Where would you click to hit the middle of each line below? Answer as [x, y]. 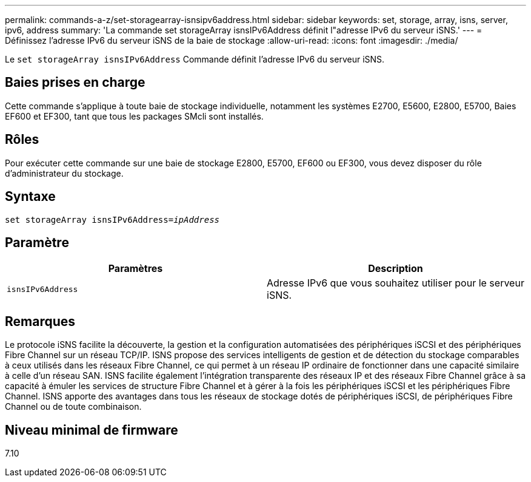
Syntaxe [30, 197]
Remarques [40, 321]
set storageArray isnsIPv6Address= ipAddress [112, 219]
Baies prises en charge [75, 83]
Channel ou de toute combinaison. [73, 407]
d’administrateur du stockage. [64, 173]
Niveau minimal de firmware [92, 430]
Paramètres [135, 269]
